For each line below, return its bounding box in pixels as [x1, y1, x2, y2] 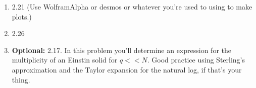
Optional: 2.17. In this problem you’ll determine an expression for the [12, 44, 232, 55]
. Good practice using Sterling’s [147, 54, 245, 65]
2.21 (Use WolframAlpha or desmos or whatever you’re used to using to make [12, 1, 252, 11]
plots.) [12, 11, 32, 21]
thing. [12, 74, 30, 84]
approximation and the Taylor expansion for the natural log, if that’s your [12, 64, 242, 74]
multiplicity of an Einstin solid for [12, 54, 118, 65]
